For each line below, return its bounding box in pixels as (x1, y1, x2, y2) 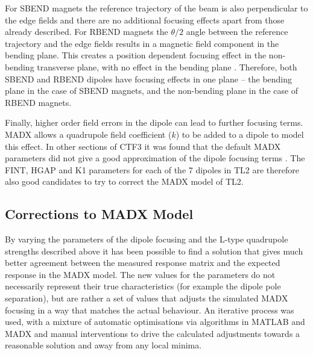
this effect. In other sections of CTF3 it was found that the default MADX (5, 140, 281, 152)
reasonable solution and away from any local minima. (5, 339, 202, 351)
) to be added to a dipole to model (175, 128, 304, 140)
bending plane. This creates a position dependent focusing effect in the (5, 49, 267, 61)
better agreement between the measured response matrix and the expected (5, 256, 280, 269)
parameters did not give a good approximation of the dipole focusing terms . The (5, 152, 305, 164)
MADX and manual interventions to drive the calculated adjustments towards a (5, 327, 300, 339)
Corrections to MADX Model (5, 205, 194, 223)
